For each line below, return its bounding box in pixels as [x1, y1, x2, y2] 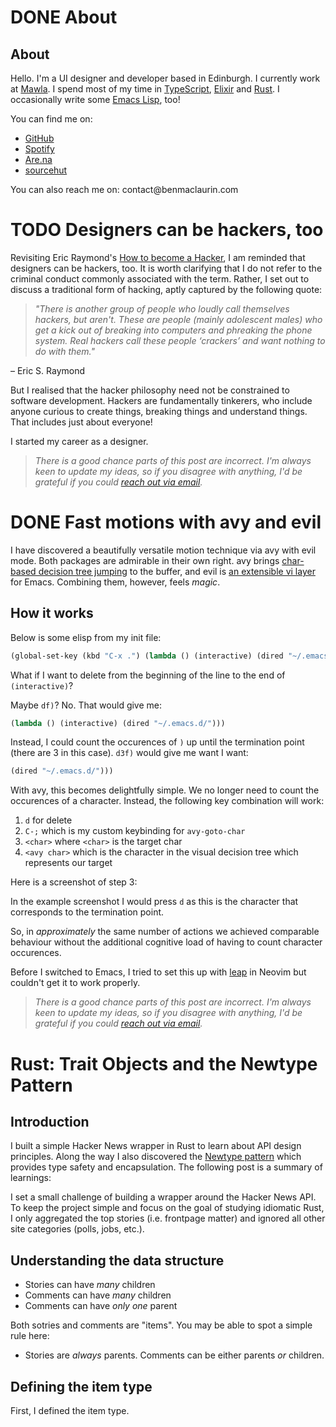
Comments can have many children [24, 1289, 172, 1301]
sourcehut [24, 164, 68, 176]
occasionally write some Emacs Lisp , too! [10, 94, 181, 105]
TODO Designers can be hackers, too [10, 219, 324, 241]
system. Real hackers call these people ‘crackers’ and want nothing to [34, 334, 326, 346]
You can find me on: [10, 113, 93, 125]
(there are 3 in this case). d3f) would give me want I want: [10, 747, 249, 759]
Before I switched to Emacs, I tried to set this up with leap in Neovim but [10, 966, 307, 978]
